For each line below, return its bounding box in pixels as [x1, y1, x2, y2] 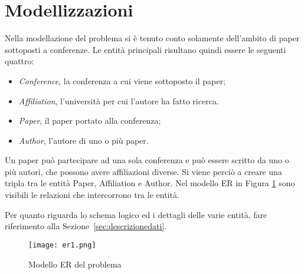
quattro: [5, 55, 34, 67]
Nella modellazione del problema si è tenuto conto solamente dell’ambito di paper [5, 32, 300, 44]
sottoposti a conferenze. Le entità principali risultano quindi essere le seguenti [5, 43, 286, 55]
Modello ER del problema [28, 258, 122, 270]
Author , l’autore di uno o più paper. [18, 134, 149, 146]
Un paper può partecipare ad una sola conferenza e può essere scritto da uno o [5, 154, 289, 166]
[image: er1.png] [28, 240, 96, 249]
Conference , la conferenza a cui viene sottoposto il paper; [18, 74, 225, 87]
